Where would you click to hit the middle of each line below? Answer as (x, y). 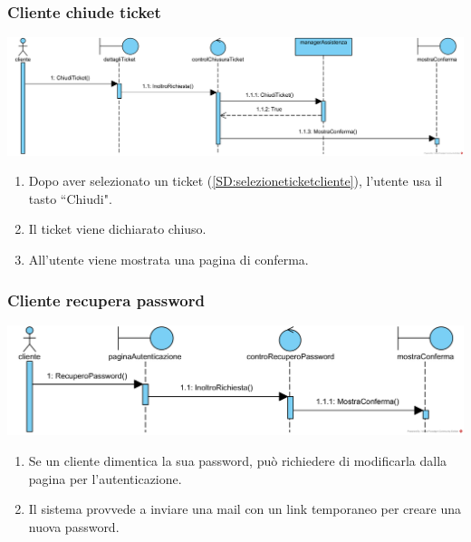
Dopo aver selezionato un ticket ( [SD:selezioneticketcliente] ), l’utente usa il (235, 181)
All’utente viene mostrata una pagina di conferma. (168, 260)
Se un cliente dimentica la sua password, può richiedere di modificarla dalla (238, 460)
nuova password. (74, 526)
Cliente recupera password (106, 300)
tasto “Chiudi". (70, 198)
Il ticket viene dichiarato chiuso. (117, 229)
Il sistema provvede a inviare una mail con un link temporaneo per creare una (245, 509)
